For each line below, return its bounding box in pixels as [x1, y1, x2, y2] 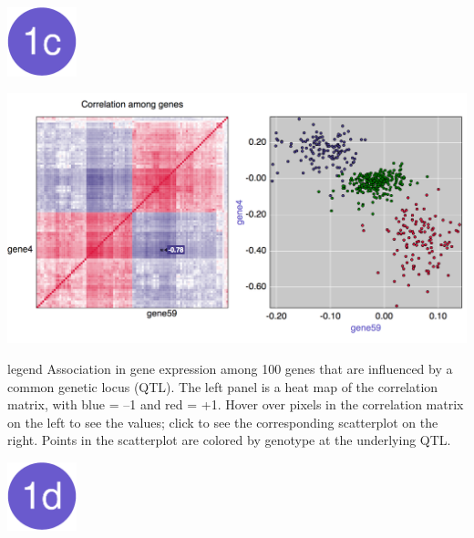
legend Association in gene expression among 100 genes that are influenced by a [7, 358, 453, 378]
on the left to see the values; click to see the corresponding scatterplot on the [7, 412, 438, 431]
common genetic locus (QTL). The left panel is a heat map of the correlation [7, 377, 438, 396]
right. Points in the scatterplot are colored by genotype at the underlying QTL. [7, 430, 451, 450]
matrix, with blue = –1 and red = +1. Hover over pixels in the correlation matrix [7, 395, 464, 414]
